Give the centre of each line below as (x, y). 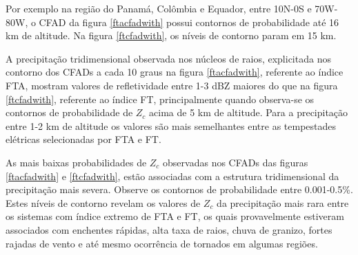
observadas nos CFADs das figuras (236, 162)
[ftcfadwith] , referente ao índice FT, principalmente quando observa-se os (160, 99)
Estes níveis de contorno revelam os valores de (103, 202)
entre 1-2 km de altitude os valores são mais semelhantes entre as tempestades (171, 125)
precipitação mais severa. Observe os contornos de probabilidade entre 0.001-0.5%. (179, 189)
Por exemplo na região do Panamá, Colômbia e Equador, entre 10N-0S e (159, 8)
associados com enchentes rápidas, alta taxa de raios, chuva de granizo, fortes (169, 229)
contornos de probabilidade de (69, 112)
